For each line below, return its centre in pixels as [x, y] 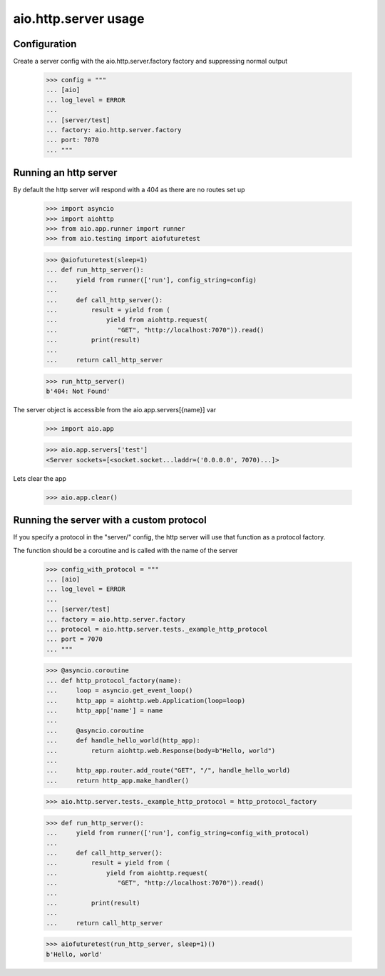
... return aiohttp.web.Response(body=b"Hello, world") [161, 751]
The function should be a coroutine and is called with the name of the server [125, 550]
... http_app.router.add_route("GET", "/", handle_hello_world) [168, 771]
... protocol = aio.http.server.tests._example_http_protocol [157, 629]
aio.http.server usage [79, 19]
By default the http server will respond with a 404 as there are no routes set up [129, 190]
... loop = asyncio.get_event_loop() [119, 691]
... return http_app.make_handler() [117, 780]
